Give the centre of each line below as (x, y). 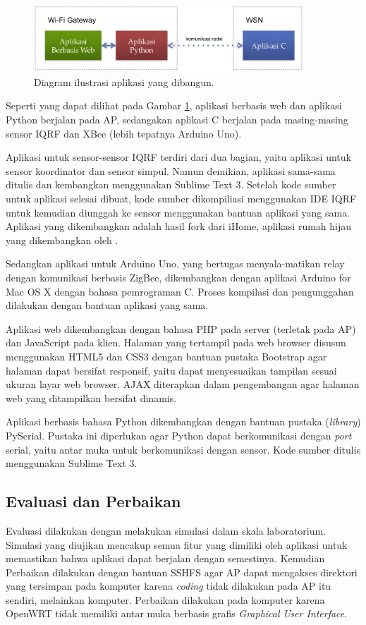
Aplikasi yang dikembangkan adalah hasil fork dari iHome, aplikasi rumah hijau (179, 226)
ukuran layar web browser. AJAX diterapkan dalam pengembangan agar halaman (183, 384)
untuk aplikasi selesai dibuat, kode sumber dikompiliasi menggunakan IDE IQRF (181, 199)
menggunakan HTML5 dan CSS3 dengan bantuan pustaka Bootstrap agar (166, 356)
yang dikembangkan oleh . (62, 239)
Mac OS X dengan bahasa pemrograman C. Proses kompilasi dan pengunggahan (180, 291)
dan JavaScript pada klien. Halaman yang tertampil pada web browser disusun (176, 342)
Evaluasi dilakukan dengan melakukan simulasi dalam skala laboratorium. (166, 530)
